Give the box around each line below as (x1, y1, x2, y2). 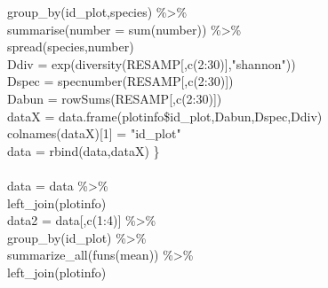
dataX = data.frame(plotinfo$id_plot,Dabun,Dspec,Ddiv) (7, 106, 323, 125)
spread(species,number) (7, 37, 134, 56)
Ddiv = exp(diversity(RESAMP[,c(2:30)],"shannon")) (7, 54, 296, 73)
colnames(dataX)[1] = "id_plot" (7, 124, 181, 143)
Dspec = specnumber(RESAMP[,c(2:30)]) (7, 72, 234, 90)
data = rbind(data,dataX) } (7, 141, 160, 160)
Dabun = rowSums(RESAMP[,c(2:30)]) (7, 89, 222, 107)
